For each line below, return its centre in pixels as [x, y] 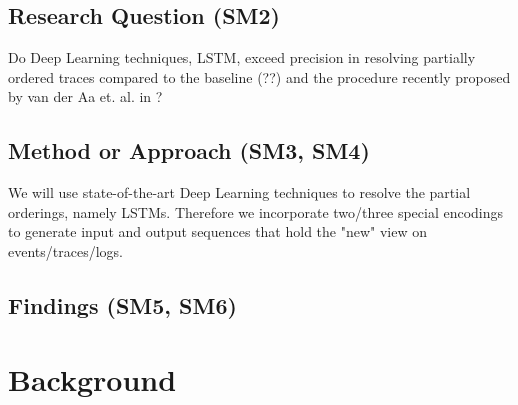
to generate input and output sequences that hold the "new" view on [218, 231]
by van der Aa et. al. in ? [85, 96]
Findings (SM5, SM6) [122, 304]
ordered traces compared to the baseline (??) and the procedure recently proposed [259, 76]
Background [92, 378]
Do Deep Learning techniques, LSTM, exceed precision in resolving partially [242, 57]
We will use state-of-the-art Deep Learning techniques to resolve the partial [239, 192]
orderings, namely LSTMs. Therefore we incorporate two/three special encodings [256, 211]
